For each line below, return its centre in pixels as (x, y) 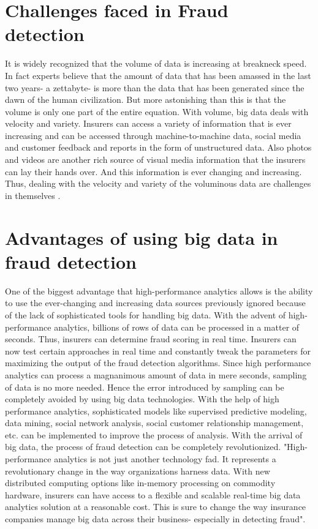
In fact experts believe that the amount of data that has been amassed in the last (158, 75)
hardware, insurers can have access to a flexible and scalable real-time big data (153, 494)
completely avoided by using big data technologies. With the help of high (142, 399)
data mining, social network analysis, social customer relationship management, (154, 423)
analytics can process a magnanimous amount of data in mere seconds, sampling (156, 374)
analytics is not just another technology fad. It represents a (165, 459)
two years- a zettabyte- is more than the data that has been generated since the (155, 87)
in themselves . (33, 195)
